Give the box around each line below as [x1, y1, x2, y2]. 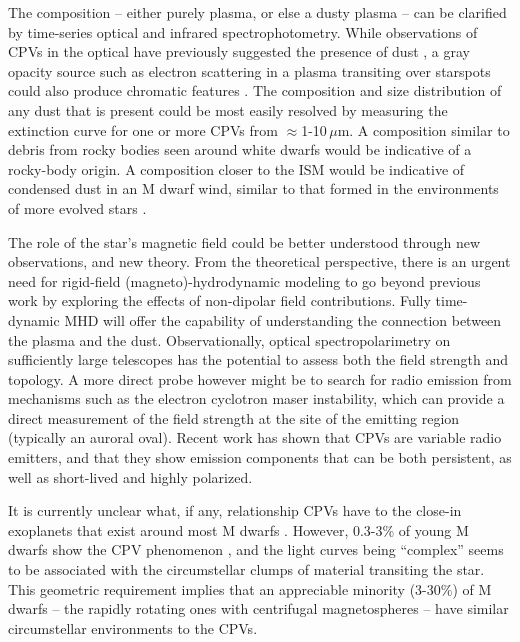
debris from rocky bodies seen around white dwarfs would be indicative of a [8, 139, 472, 160]
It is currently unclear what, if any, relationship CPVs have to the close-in [8, 500, 462, 521]
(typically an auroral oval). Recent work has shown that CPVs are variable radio [8, 427, 502, 448]
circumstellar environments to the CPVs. [8, 617, 258, 638]
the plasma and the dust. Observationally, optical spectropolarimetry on [8, 329, 451, 350]
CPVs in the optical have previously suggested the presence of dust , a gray [8, 41, 470, 62]
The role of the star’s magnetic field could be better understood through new [8, 231, 481, 252]
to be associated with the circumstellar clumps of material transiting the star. [8, 559, 485, 580]
